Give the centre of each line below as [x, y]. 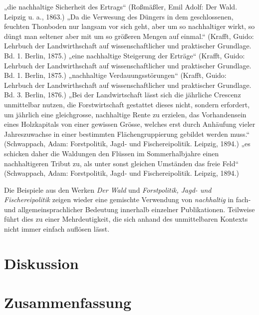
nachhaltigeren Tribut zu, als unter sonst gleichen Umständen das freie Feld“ [122, 163]
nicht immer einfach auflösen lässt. [57, 229]
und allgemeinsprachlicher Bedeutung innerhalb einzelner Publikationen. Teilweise [129, 209]
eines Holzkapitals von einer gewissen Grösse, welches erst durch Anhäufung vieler [130, 124]
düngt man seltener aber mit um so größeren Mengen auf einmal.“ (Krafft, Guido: [129, 36]
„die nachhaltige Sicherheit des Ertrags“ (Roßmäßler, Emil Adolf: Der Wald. [121, 6]
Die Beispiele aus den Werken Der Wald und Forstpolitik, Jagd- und [108, 189]
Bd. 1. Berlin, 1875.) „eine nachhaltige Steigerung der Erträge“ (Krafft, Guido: [125, 55]
